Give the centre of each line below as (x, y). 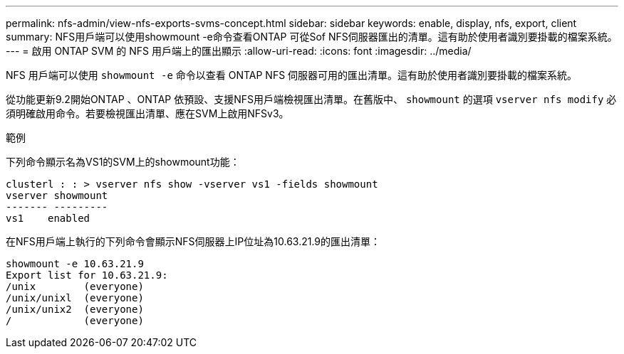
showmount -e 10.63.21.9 (75, 264)
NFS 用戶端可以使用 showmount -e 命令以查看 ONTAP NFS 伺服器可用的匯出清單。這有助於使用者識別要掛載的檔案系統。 (292, 75)
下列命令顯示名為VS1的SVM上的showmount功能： (123, 162)
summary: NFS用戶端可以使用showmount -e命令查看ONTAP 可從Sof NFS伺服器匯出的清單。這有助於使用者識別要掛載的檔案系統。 (312, 37)
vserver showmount (57, 195)
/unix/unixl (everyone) (75, 298)
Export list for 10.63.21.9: (87, 275)
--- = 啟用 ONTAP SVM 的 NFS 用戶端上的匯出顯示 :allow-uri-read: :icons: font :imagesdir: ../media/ (239, 51)
